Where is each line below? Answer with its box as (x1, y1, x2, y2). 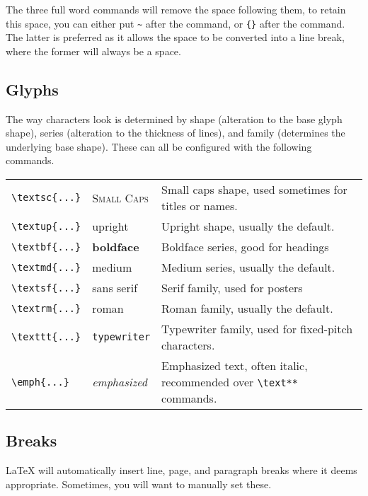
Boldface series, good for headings (161, 238, 329, 255)
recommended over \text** (161, 374, 298, 391)
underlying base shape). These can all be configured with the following (6, 139, 312, 154)
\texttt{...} (11, 331, 81, 343)
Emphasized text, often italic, (161, 357, 308, 374)
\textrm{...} (11, 302, 81, 314)
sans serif (92, 279, 138, 296)
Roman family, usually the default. (161, 300, 333, 317)
